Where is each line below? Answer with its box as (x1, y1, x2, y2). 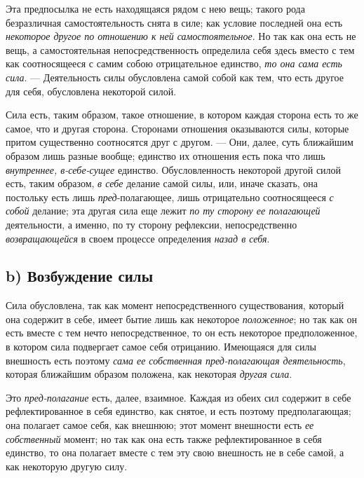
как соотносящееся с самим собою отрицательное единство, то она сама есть (6, 56, 342, 71)
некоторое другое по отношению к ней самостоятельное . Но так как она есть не (6, 29, 356, 43)
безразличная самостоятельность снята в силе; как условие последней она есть (6, 15, 343, 29)
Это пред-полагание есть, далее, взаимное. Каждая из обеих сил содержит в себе (6, 390, 351, 404)
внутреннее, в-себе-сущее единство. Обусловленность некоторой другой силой (6, 162, 342, 177)
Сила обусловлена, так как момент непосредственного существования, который (6, 298, 344, 313)
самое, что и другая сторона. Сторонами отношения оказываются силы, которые (6, 121, 349, 135)
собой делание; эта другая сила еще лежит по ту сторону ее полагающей (6, 203, 321, 218)
